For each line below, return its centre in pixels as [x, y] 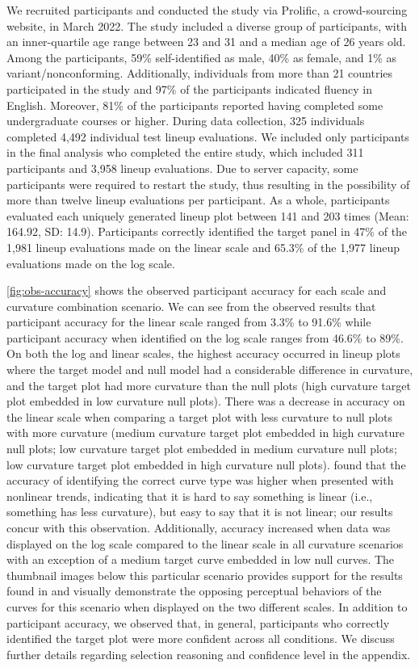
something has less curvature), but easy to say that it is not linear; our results [200, 512]
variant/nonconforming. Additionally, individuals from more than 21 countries [199, 73]
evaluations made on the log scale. [91, 263]
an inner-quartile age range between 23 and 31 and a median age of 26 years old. [206, 42]
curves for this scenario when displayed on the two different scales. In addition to [207, 606]
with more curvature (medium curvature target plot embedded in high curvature [206, 433]
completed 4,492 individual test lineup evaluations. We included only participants [208, 136]
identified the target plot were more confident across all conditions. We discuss [201, 639]
